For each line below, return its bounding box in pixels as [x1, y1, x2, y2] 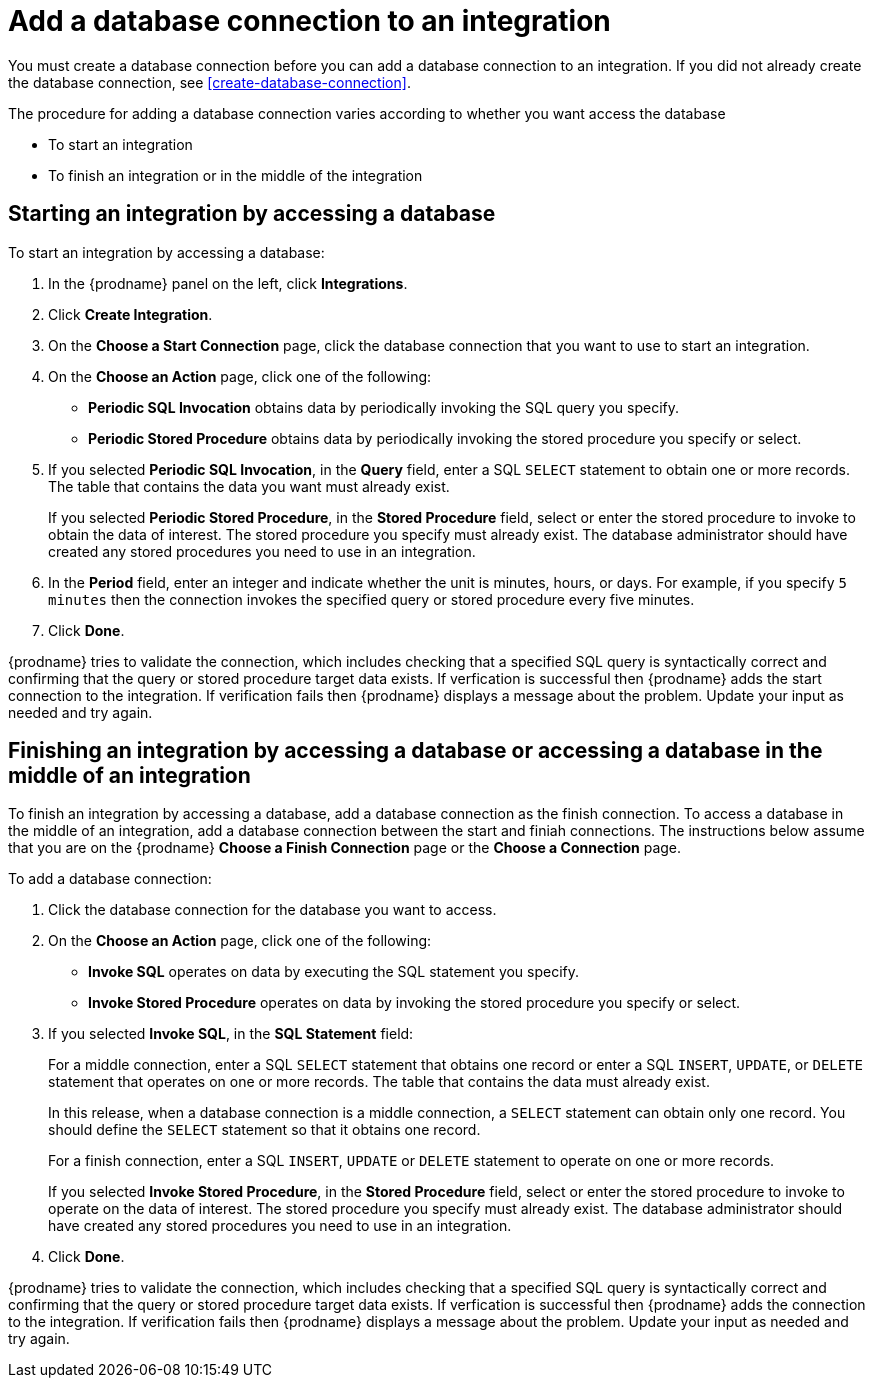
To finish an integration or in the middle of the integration [48, 166, 423, 184]
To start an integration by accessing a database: [8, 243, 325, 261]
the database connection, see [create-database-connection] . [8, 73, 411, 91]
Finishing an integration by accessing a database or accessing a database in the [8, 738, 823, 764]
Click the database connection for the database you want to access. [48, 901, 497, 919]
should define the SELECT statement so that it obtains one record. [48, 1121, 481, 1139]
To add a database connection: [8, 870, 212, 888]
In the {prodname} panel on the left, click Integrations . [48, 274, 408, 292]
